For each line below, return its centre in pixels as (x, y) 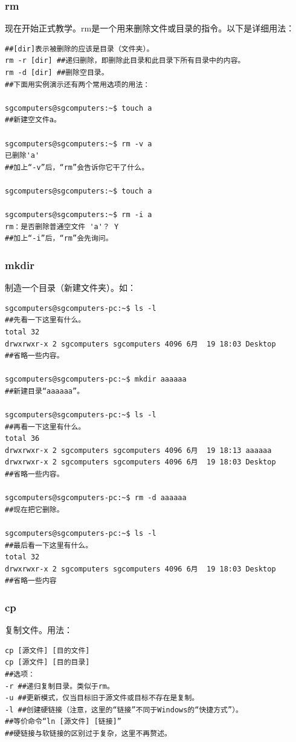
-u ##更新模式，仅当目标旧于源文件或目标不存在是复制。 (102, 698)
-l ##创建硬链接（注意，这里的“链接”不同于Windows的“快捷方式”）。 (124, 710)
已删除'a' (22, 156)
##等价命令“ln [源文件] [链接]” (63, 722)
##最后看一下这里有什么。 (49, 545)
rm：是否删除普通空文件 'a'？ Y (62, 226)
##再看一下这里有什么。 (45, 427)
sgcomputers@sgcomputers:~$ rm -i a (79, 215)
